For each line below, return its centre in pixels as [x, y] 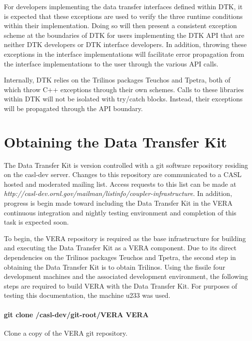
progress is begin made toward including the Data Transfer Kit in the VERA [118, 203]
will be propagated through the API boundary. [73, 108]
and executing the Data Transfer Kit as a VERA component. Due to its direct [120, 248]
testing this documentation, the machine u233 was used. [87, 295]
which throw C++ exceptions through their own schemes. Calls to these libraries [124, 89]
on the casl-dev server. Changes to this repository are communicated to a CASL [123, 174]
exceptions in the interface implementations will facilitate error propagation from [124, 54]
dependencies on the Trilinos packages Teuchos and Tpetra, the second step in [120, 257]
